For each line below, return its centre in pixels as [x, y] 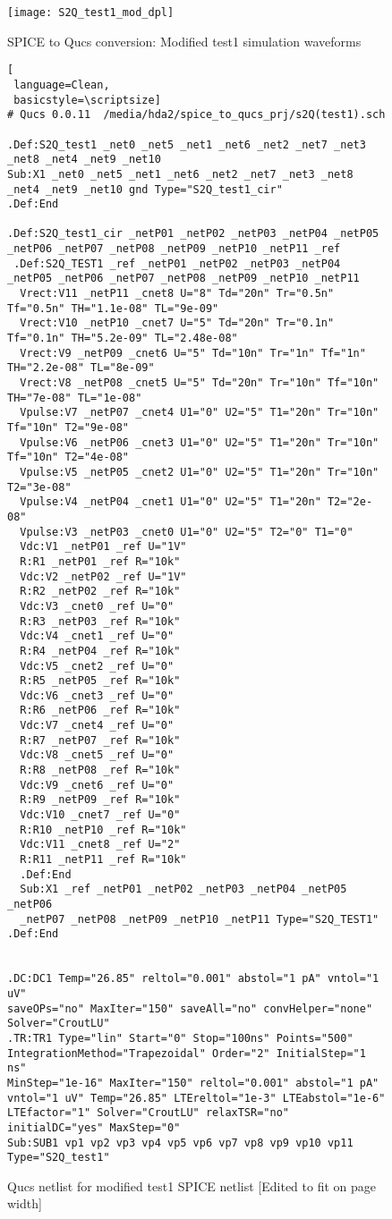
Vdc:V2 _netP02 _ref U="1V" [103, 576]
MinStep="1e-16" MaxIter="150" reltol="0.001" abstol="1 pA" [193, 1083]
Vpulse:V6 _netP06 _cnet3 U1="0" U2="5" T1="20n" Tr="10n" [200, 442]
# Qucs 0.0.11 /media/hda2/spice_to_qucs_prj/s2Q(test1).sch [196, 115]
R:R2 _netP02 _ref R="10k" [100, 592]
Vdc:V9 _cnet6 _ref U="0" [97, 785]
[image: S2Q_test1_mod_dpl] [91, 13]
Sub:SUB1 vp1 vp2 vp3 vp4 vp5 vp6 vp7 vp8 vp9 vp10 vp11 [180, 1143]
